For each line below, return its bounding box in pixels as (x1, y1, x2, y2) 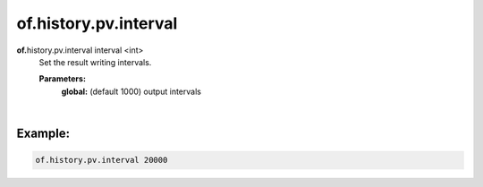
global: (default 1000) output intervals (61, 86, 201, 97)
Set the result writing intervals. (38, 56, 152, 67)
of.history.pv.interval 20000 (35, 155, 168, 166)
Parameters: (38, 73, 87, 84)
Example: (16, 125, 71, 140)
